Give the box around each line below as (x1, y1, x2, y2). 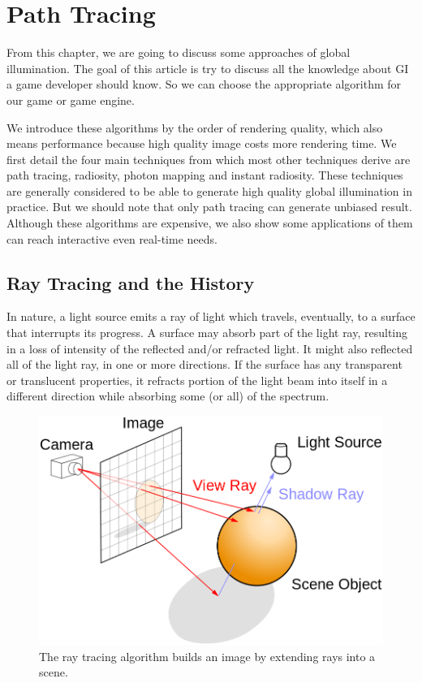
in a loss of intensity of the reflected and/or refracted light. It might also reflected (6, 339, 413, 357)
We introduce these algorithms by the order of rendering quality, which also (6, 119, 383, 136)
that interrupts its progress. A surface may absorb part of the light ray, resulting (6, 324, 408, 341)
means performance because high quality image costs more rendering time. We (6, 135, 397, 152)
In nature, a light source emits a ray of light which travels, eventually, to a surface (6, 308, 416, 325)
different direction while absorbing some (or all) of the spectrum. (6, 387, 329, 404)
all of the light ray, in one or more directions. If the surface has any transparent (6, 356, 403, 373)
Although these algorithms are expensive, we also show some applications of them (6, 214, 413, 231)
